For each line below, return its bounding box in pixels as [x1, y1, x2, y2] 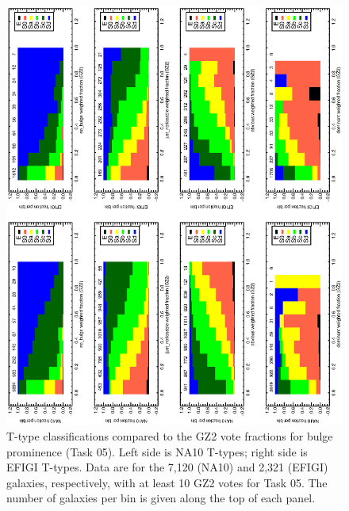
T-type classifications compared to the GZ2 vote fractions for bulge [6, 427, 333, 444]
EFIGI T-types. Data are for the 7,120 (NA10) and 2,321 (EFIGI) [6, 459, 328, 475]
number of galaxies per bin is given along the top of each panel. [6, 490, 316, 506]
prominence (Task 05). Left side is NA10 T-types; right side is [6, 443, 308, 460]
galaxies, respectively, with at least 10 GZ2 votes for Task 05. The [6, 474, 328, 490]
